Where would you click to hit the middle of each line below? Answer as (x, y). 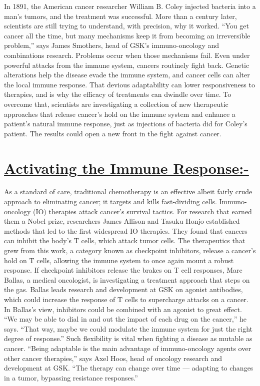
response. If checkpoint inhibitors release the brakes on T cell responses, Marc (123, 270)
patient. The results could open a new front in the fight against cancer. (113, 133)
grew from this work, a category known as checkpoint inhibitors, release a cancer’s (130, 250)
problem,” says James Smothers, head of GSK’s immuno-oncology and (112, 45)
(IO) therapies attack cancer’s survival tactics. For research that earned (142, 211)
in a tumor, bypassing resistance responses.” (71, 377)
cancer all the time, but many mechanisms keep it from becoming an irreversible (127, 35)
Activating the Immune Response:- (126, 168)
